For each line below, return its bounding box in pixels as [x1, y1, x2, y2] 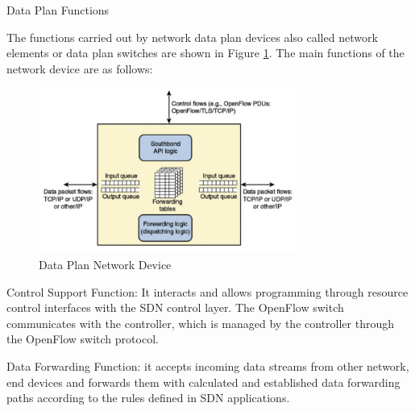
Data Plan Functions [6, 2, 110, 18]
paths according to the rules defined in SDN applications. [6, 389, 290, 406]
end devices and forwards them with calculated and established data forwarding [6, 373, 400, 390]
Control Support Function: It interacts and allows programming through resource [6, 283, 409, 300]
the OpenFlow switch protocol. [6, 330, 159, 347]
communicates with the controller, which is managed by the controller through [6, 314, 395, 331]
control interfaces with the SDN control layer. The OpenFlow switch [6, 299, 344, 316]
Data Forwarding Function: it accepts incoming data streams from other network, [6, 357, 409, 374]
